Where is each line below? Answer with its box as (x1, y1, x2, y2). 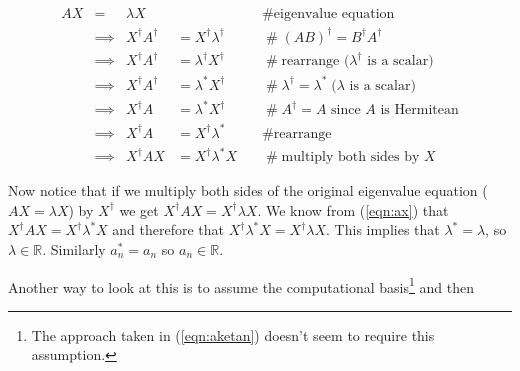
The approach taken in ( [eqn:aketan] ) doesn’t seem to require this (31, 324, 435, 345)
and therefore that (112, 219, 225, 240)
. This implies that (326, 219, 440, 240)
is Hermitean (380, 103, 459, 118)
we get (119, 199, 159, 220)
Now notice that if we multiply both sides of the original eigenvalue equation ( (8, 180, 488, 201)
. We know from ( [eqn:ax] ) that (257, 199, 449, 220)
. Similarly (42, 239, 106, 259)
